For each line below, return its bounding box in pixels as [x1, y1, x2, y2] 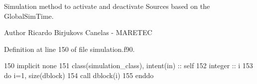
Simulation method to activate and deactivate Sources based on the [4, 1, 210, 11]
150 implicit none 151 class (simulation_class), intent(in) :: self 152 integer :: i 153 [4, 60, 253, 71]
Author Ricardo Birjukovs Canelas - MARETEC [4, 27, 152, 38]
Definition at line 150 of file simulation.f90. [4, 43, 135, 54]
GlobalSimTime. [4, 10, 54, 21]
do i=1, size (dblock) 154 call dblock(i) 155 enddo [4, 70, 154, 80]
